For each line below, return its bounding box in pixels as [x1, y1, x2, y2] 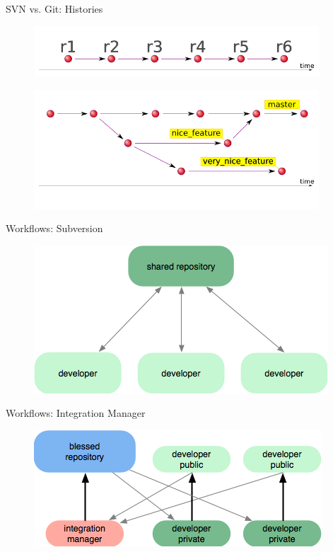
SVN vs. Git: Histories [6, 1, 103, 16]
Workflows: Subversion [6, 221, 103, 236]
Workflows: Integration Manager [6, 406, 146, 420]
